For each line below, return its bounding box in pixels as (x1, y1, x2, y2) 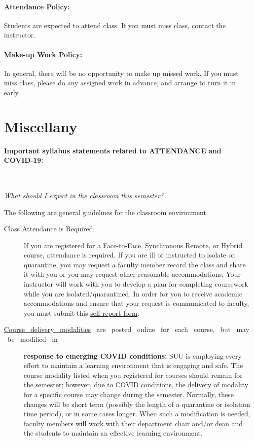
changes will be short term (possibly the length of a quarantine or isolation (24, 399, 251, 409)
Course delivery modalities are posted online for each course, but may (4, 324, 250, 334)
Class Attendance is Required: (4, 223, 95, 234)
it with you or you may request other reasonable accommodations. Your (24, 269, 241, 279)
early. (4, 87, 20, 97)
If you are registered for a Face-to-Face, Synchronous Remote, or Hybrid (24, 240, 243, 250)
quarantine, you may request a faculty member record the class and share (24, 259, 246, 269)
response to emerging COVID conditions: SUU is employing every (24, 350, 242, 361)
